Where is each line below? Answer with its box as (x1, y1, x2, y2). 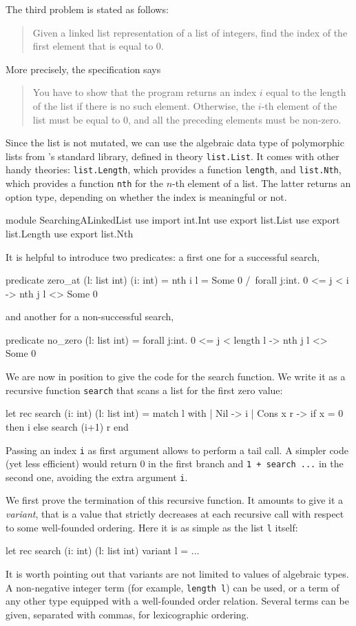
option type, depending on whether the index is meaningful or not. (6, 189, 287, 204)
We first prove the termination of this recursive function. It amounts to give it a (6, 493, 344, 507)
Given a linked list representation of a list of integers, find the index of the (32, 25, 348, 39)
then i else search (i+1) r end (6, 419, 129, 433)
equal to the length (266, 85, 346, 99)
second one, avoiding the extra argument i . (6, 469, 188, 484)
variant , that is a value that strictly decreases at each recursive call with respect (6, 507, 344, 521)
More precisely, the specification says (6, 61, 161, 76)
